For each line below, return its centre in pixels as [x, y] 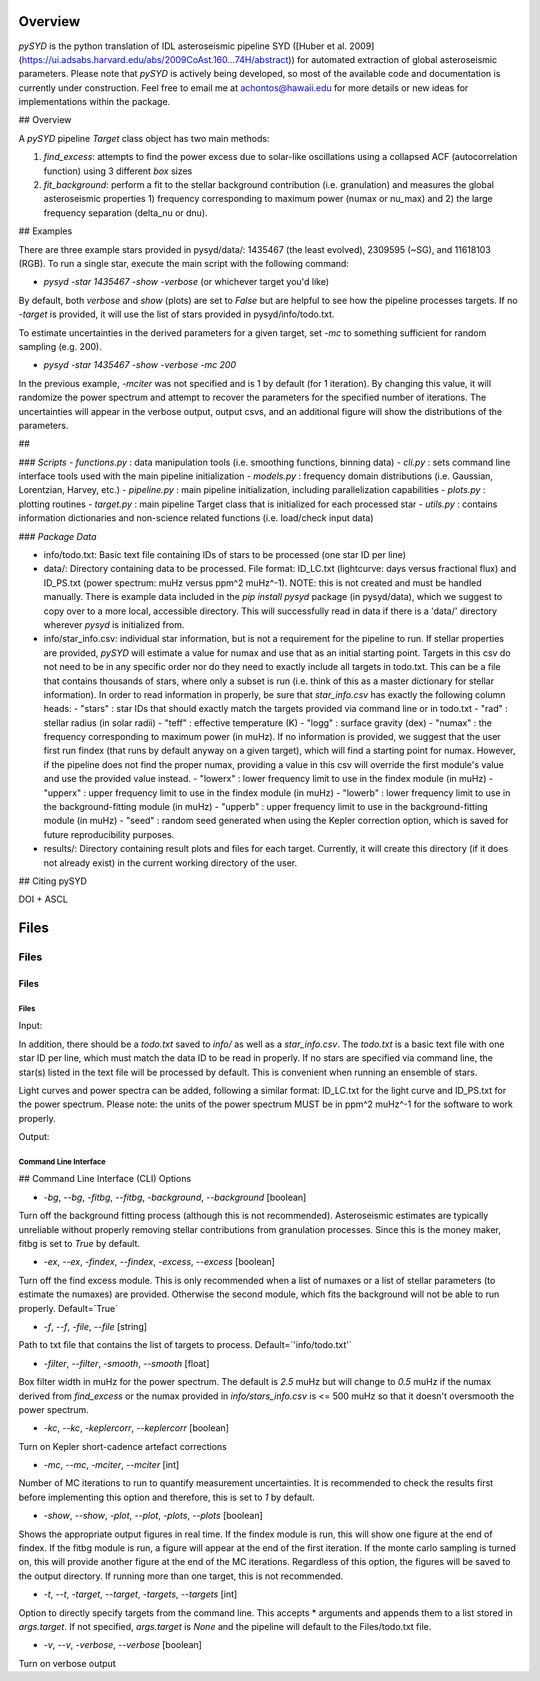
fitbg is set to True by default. [79, 1244]
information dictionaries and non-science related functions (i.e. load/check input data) [196, 518]
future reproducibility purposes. [109, 834]
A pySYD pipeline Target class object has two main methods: [144, 138]
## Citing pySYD [52, 881]
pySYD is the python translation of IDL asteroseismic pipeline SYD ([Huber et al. [183, 46]
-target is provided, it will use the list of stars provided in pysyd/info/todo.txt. [176, 314]
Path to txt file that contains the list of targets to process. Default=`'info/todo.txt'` [185, 1345]
